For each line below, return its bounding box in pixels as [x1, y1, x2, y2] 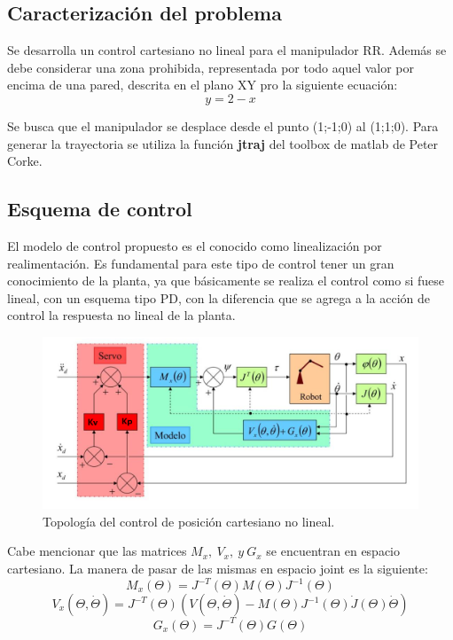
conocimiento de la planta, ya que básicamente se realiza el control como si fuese [7, 271, 445, 290]
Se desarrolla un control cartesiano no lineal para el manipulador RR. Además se [7, 41, 447, 59]
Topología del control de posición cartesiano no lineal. [43, 511, 335, 530]
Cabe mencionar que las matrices [7, 542, 187, 560]
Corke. [7, 152, 43, 170]
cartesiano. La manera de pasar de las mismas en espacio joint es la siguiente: [7, 558, 428, 577]
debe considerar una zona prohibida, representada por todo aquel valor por [7, 58, 415, 76]
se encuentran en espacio [266, 542, 401, 560]
